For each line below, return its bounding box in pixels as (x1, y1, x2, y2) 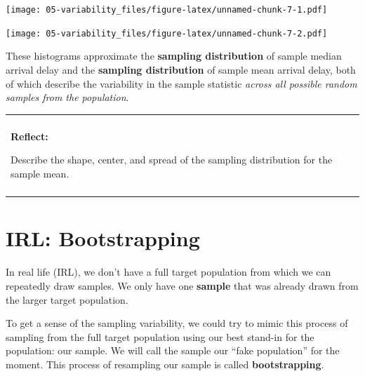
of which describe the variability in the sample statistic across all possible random (6, 76, 357, 90)
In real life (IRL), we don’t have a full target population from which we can (6, 264, 331, 279)
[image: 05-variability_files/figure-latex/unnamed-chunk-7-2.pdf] (6, 28, 328, 39)
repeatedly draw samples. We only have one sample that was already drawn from (6, 278, 359, 293)
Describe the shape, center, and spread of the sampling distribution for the (11, 152, 333, 167)
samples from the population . (6, 90, 129, 105)
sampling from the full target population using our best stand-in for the (6, 329, 314, 344)
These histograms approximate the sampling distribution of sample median (6, 48, 342, 63)
